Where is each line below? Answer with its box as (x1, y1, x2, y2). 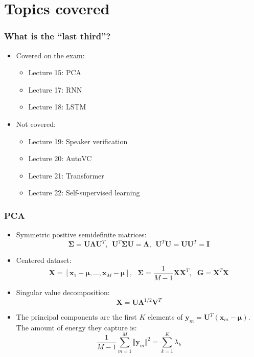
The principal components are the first (16, 311, 137, 322)
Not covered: (16, 118, 56, 129)
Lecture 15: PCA (28, 67, 82, 78)
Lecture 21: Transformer (28, 170, 104, 181)
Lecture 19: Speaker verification (28, 136, 128, 146)
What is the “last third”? (4, 30, 111, 42)
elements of (147, 311, 183, 322)
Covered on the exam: (16, 50, 85, 60)
